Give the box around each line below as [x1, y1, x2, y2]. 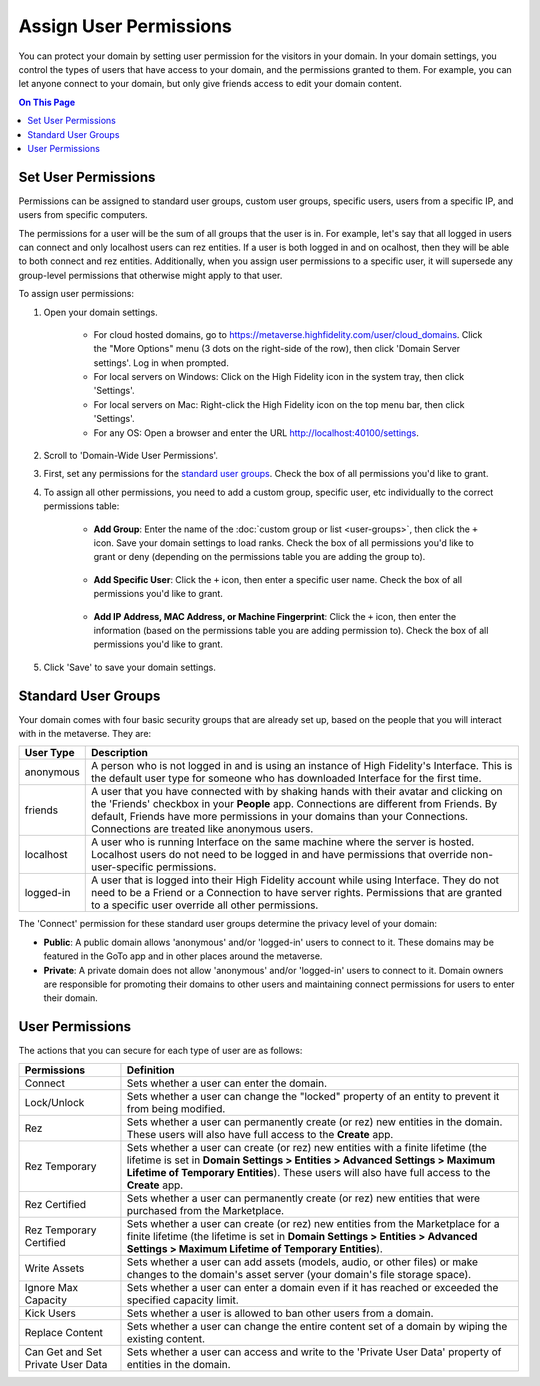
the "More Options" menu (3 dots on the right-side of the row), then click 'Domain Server [93, 343, 461, 355]
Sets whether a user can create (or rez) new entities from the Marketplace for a [126, 1216, 500, 1230]
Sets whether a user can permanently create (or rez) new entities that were [126, 1191, 480, 1205]
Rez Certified [24, 1197, 87, 1211]
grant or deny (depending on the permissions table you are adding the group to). [93, 551, 426, 563]
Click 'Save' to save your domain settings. [43, 661, 217, 673]
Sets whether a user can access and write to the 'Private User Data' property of [126, 1345, 502, 1359]
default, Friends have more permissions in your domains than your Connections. [90, 810, 469, 824]
